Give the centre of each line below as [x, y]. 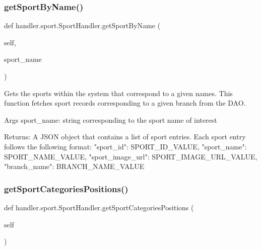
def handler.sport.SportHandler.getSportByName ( [82, 25]
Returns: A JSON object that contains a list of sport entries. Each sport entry [125, 137]
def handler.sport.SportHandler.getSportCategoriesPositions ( [99, 207]
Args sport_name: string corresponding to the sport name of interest [111, 119]
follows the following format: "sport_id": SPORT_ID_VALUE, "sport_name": [125, 146]
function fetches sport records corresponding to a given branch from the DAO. [125, 103]
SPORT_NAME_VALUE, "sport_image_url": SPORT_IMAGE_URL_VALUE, [131, 156]
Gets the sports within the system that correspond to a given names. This [118, 93]
